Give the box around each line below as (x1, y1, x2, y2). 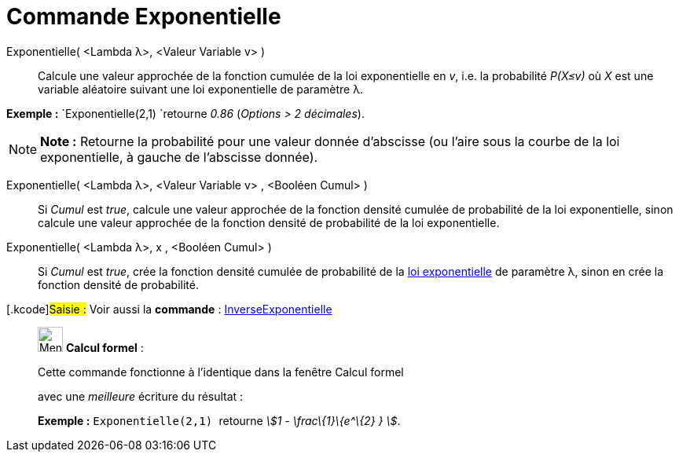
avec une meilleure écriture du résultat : (38, 389, 244, 403)
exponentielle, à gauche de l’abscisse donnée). (40, 148, 318, 165)
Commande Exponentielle (6, 3, 281, 30)
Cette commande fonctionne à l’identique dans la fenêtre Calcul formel (38, 365, 404, 379)
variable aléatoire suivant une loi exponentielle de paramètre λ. (38, 82, 364, 96)
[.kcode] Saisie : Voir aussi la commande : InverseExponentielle (6, 302, 332, 316)
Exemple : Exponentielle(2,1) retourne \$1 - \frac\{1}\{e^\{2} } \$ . (38, 413, 401, 427)
